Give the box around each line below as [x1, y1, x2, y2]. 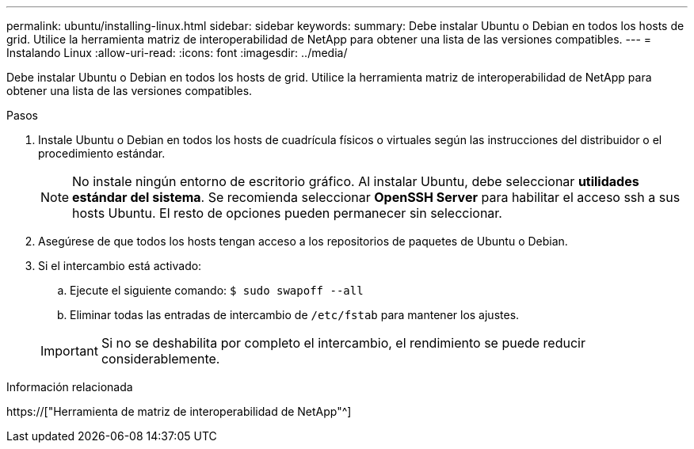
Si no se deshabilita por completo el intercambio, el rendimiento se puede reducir [101, 335, 585, 351]
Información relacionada [6, 380, 133, 394]
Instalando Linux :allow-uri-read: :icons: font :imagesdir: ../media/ [6, 46, 348, 59]
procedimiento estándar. [38, 146, 166, 160]
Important [40, 343, 98, 359]
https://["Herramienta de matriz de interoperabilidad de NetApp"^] [6, 405, 352, 418]
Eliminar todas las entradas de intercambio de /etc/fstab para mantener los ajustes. [70, 308, 520, 322]
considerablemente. [101, 351, 220, 367]
